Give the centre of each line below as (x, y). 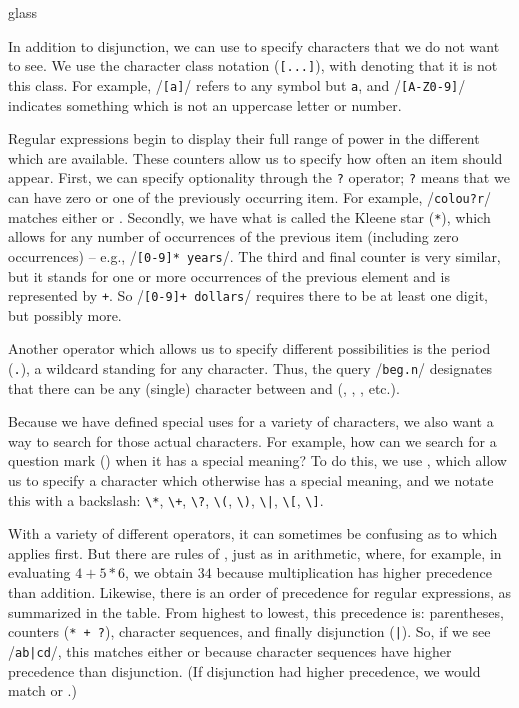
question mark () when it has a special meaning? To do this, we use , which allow (257, 460)
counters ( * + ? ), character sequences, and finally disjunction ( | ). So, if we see (249, 631)
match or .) (42, 690)
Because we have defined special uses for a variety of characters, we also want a (251, 421)
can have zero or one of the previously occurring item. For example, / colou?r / (250, 196)
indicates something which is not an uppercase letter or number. (205, 104)
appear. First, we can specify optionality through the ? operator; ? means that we (259, 177)
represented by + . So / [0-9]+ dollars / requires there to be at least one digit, (248, 295)
